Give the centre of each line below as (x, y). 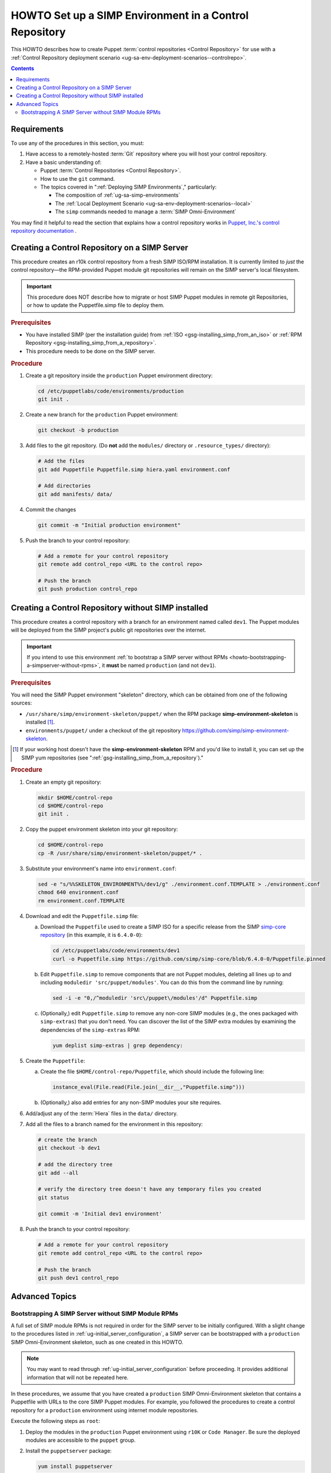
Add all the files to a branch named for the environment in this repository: (114, 1124)
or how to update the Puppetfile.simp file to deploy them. (96, 305)
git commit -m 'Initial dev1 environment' (100, 1214)
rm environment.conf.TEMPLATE (81, 901)
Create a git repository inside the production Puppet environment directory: (119, 375)
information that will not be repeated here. (78, 1377)
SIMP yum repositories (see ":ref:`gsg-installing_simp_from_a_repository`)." (113, 758)
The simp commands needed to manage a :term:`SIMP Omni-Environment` (146, 212)
